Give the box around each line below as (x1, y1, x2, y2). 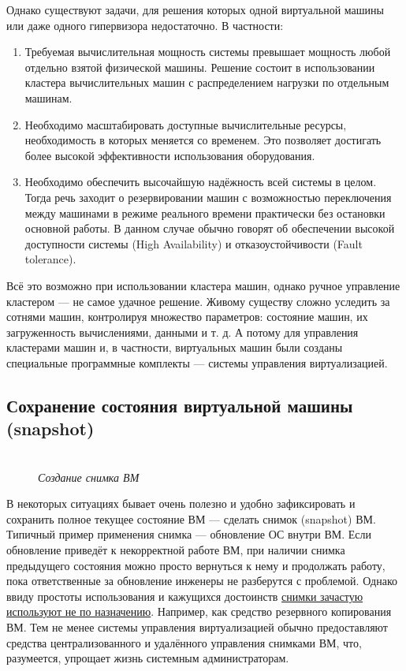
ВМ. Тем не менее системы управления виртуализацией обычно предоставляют (6, 619, 388, 635)
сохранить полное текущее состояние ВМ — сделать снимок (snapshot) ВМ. (6, 510, 376, 527)
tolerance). (24, 251, 76, 267)
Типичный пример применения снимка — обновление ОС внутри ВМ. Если (6, 526, 372, 542)
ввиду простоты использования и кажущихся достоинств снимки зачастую (6, 587, 363, 604)
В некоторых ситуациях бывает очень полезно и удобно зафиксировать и (6, 495, 356, 512)
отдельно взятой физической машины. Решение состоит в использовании (24, 58, 375, 75)
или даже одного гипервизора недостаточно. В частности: (6, 17, 284, 33)
